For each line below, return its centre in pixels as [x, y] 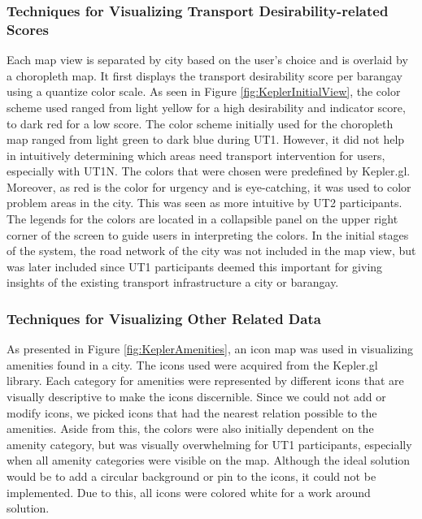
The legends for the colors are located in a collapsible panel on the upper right [202, 219]
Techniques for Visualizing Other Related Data [164, 318]
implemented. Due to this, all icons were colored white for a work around [189, 492]
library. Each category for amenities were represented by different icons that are [205, 381]
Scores [28, 29]
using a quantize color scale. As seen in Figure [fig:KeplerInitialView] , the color [204, 91]
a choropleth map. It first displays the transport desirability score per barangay [204, 75]
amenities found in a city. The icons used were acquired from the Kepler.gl [192, 364]
